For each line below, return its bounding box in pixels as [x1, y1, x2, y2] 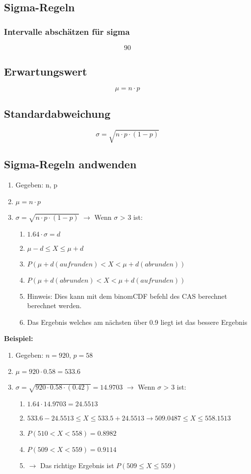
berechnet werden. [27, 300, 82, 311]
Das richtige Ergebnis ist [40, 460, 114, 471]
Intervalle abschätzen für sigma [4, 25, 130, 37]
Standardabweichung [4, 105, 111, 121]
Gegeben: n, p [15, 180, 58, 190]
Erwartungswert [4, 64, 87, 79]
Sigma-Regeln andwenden [4, 157, 137, 172]
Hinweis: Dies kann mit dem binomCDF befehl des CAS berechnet [27, 290, 227, 301]
